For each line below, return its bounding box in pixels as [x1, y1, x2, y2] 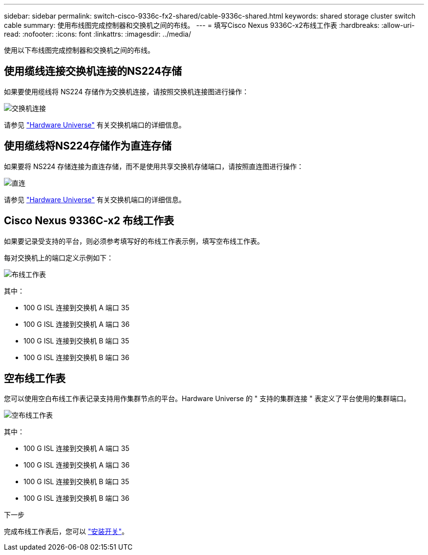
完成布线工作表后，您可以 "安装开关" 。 [4, 527, 128, 536]
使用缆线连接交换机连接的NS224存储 [4, 65, 182, 78]
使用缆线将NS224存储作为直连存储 [4, 140, 172, 152]
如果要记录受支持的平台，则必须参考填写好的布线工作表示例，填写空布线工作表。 [4, 236, 264, 245]
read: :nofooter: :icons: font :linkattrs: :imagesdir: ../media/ [4, 30, 191, 38]
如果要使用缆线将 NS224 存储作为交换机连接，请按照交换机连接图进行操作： [4, 87, 249, 96]
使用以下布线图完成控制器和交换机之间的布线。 [4, 46, 154, 54]
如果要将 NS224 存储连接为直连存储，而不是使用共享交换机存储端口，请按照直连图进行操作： [4, 162, 304, 171]
